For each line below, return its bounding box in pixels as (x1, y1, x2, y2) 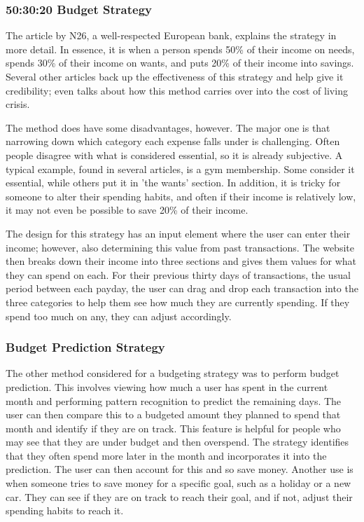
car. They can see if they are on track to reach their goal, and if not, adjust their (6, 489, 353, 504)
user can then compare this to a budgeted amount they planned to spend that (6, 407, 341, 422)
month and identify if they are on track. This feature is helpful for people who (6, 420, 341, 435)
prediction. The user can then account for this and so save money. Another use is (6, 462, 353, 476)
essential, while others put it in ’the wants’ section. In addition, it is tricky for (6, 175, 341, 190)
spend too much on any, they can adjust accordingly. (6, 308, 232, 323)
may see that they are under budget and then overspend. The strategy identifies (6, 434, 349, 449)
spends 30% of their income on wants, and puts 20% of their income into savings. (6, 55, 354, 70)
